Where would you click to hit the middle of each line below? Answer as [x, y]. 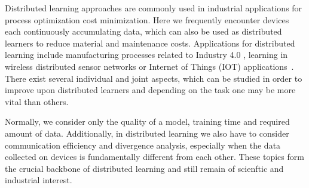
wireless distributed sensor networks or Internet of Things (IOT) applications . [149, 66]
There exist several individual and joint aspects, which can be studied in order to [154, 78]
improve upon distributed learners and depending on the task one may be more [150, 90]
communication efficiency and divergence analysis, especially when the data [143, 145]
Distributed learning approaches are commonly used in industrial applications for [154, 8]
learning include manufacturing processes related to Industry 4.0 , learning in [146, 55]
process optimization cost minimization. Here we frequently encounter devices [147, 19]
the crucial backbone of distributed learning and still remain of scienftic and [144, 168]
